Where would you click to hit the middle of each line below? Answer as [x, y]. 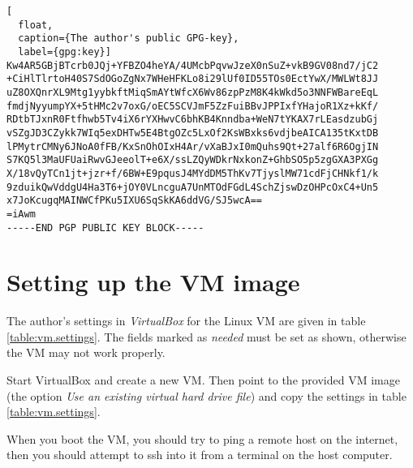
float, [36, 25]
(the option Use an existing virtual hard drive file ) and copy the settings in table [206, 395]
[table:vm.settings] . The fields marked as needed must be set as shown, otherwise [206, 336]
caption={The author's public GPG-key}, [129, 39]
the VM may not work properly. [86, 352]
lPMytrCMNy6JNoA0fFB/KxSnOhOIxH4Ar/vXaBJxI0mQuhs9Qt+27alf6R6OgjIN [193, 146]
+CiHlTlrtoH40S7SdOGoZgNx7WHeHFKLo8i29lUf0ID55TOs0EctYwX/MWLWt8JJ [193, 79]
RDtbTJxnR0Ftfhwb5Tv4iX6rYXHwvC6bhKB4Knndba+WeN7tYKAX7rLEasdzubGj [193, 120]
